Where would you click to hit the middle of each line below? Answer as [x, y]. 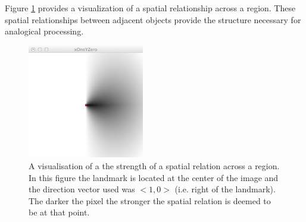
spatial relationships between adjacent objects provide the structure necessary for [153, 19]
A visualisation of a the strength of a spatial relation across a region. [154, 166]
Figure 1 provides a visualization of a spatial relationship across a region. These [150, 8]
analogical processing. [44, 31]
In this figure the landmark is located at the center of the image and [154, 177]
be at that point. [59, 212]
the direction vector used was [82, 189]
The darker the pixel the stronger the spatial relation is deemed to [150, 200]
